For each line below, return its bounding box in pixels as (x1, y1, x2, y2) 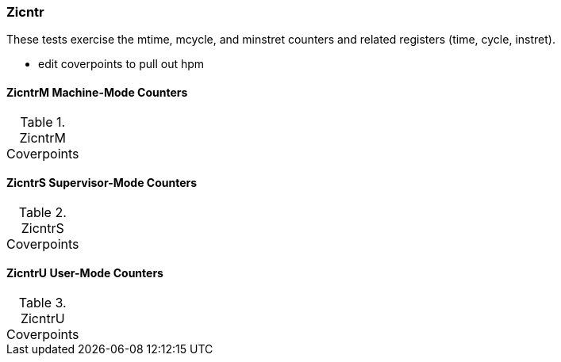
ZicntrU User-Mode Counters (6, 266, 163, 280)
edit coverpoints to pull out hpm (38, 57, 205, 71)
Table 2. (18, 204, 67, 220)
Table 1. (20, 113, 66, 130)
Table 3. (18, 295, 67, 311)
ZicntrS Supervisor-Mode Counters (6, 176, 198, 190)
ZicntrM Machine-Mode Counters (6, 85, 188, 99)
